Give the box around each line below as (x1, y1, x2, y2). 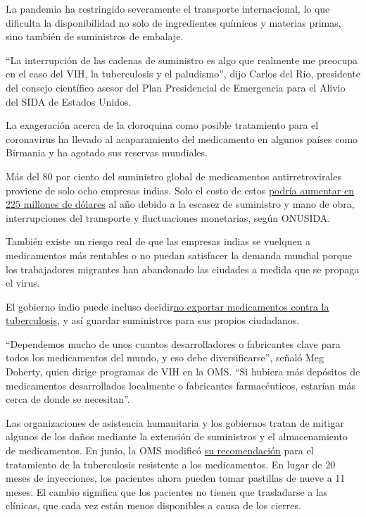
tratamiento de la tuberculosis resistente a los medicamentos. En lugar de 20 (6, 456, 336, 471)
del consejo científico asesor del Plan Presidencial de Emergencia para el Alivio (6, 80, 346, 94)
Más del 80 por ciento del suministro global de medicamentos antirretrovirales (6, 168, 341, 183)
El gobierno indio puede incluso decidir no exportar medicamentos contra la (6, 299, 329, 313)
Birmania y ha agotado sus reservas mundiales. (6, 145, 208, 160)
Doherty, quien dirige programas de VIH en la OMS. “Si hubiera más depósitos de (6, 364, 360, 379)
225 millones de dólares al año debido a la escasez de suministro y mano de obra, (6, 197, 355, 211)
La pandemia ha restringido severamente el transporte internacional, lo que (6, 1, 330, 15)
